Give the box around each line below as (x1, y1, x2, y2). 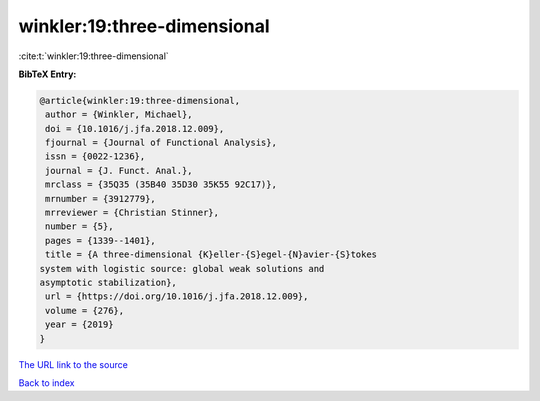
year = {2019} (45, 319, 114, 330)
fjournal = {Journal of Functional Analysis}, (45, 137, 277, 149)
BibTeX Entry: (18, 68, 77, 80)
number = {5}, (45, 221, 114, 232)
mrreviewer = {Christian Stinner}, (45, 207, 220, 219)
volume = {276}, (45, 305, 125, 316)
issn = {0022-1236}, (45, 151, 146, 162)
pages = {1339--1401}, (45, 235, 157, 246)
